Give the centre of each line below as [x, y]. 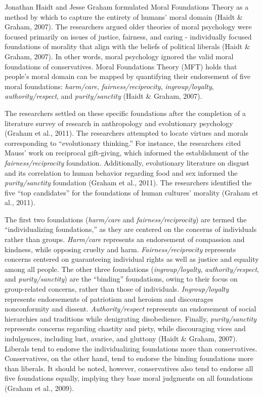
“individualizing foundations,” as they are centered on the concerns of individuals [131, 229]
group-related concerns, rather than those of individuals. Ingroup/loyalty [117, 289]
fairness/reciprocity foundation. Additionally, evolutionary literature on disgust [127, 162]
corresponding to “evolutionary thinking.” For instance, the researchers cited [123, 143]
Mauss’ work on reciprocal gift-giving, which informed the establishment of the [127, 153]
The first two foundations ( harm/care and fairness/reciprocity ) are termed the [126, 219]
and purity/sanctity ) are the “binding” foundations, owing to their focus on [121, 279]
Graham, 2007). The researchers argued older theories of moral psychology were [128, 27]
